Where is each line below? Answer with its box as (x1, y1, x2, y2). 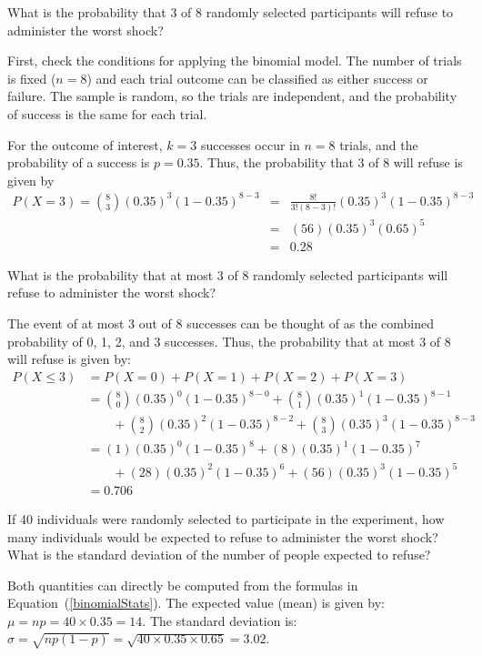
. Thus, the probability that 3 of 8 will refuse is (199, 153, 463, 172)
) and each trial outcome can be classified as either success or (86, 68, 428, 87)
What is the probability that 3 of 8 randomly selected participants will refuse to (7, 3, 454, 21)
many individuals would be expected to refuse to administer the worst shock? (7, 527, 438, 546)
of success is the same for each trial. (7, 104, 207, 123)
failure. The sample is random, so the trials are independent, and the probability (7, 86, 457, 106)
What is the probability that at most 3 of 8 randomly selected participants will (7, 265, 448, 284)
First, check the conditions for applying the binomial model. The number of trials (7, 51, 462, 70)
